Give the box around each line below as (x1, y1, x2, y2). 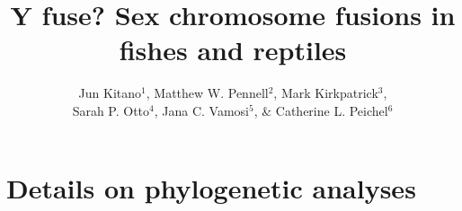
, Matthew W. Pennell (146, 84, 269, 102)
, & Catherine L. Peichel (253, 101, 388, 119)
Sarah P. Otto (72, 101, 150, 119)
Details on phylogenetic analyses (6, 169, 416, 206)
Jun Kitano (78, 84, 142, 102)
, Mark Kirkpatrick (273, 84, 378, 102)
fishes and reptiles (119, 31, 347, 68)
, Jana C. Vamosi (154, 101, 250, 119)
